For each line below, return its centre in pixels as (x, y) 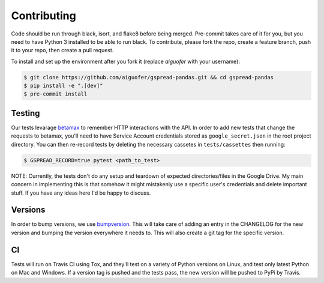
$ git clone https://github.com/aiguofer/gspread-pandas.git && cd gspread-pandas (149, 77)
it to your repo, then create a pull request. (62, 50)
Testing (25, 113)
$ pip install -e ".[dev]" (63, 86)
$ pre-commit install (55, 94)
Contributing (43, 16)
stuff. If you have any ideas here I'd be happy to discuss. (81, 193)
